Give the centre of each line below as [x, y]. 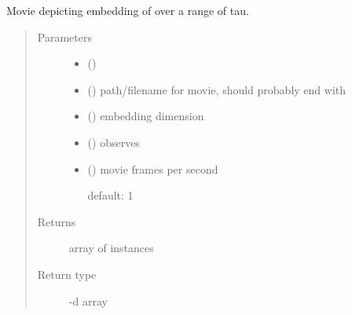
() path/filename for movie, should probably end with [217, 89]
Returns [57, 221]
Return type [67, 274]
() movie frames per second [153, 168]
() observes [114, 142]
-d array [88, 300]
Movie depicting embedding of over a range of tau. [128, 10]
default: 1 [110, 195]
